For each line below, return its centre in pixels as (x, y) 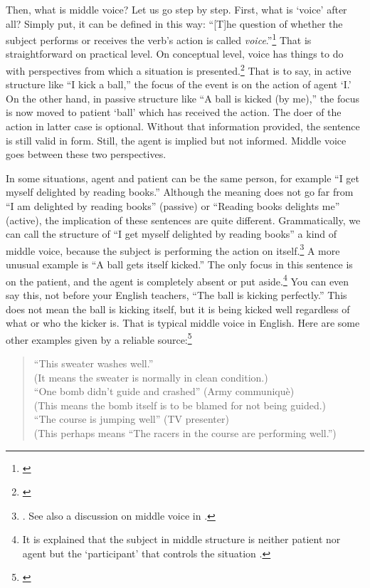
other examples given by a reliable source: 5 (99, 338)
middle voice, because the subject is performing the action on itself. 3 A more (173, 249)
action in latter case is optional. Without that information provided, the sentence (183, 126)
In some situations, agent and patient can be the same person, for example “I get (183, 178)
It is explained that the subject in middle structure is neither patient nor (181, 539)
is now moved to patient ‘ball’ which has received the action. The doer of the (174, 112)
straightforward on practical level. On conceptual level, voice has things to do (175, 54)
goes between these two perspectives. (86, 154)
